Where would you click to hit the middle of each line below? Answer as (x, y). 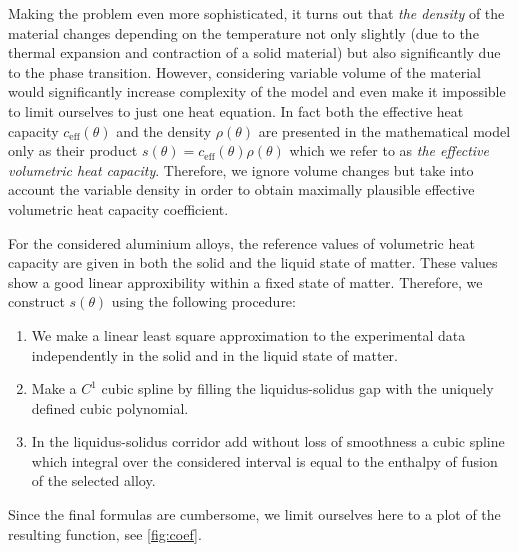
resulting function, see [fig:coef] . (105, 533)
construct (36, 301)
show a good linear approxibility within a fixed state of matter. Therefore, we (245, 281)
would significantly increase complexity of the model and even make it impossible (257, 91)
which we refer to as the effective (389, 150)
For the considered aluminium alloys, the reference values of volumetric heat (241, 242)
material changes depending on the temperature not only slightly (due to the (243, 32)
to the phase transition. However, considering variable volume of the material (244, 71)
